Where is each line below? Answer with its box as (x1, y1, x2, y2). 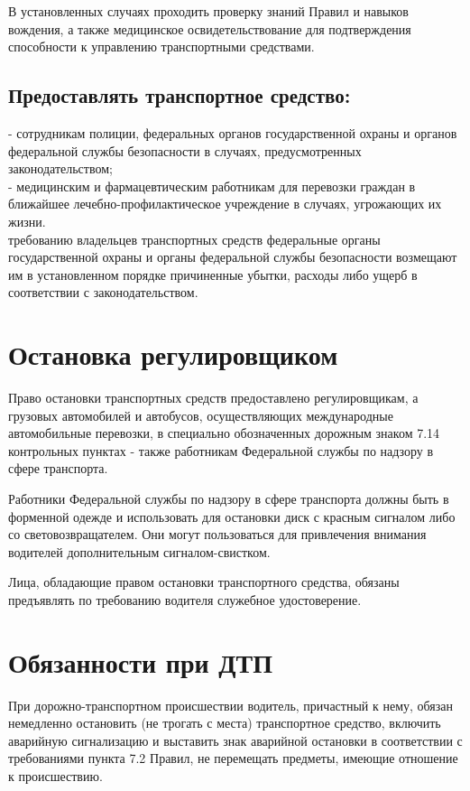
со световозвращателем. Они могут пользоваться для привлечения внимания (8, 525, 427, 544)
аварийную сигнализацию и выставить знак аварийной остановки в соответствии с (8, 731, 463, 749)
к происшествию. (8, 767, 103, 786)
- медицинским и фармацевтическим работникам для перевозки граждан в (8, 176, 416, 195)
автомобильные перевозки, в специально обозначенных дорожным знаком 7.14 (8, 423, 440, 442)
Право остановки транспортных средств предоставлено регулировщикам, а (8, 388, 419, 407)
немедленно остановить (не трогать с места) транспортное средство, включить (8, 713, 441, 732)
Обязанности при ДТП (8, 643, 273, 680)
